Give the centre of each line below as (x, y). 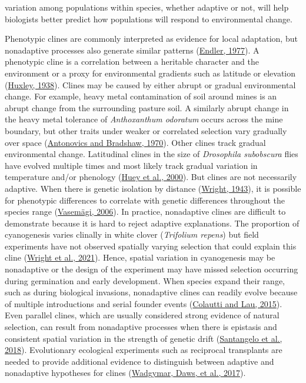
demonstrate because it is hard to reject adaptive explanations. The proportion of (152, 223)
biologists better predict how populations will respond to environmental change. (149, 19)
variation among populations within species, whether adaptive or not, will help (147, 7)
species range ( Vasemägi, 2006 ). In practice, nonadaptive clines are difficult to (145, 212)
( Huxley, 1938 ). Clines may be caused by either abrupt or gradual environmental (150, 84)
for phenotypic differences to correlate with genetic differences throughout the (145, 200)
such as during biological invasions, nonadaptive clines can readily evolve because (151, 292)
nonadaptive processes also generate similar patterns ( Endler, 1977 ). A (132, 50)
